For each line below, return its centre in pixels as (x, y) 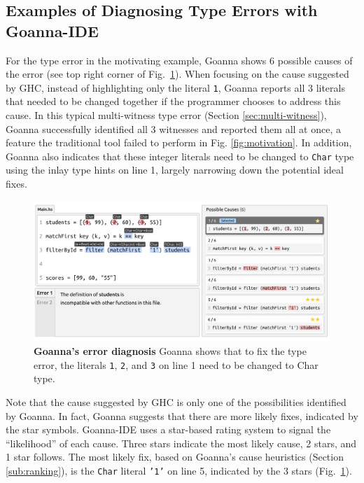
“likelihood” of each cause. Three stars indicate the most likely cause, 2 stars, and (181, 443)
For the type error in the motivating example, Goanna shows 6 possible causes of (179, 60)
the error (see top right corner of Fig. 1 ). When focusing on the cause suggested (177, 74)
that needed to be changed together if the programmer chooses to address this (173, 101)
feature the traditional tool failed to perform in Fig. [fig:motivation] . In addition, (179, 142)
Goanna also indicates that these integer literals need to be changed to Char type (180, 156)
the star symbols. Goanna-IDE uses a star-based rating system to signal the (168, 429)
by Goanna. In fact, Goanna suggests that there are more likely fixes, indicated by (182, 415)
